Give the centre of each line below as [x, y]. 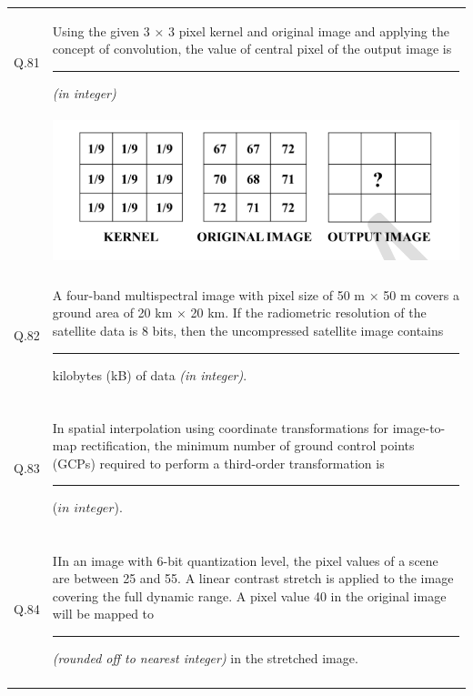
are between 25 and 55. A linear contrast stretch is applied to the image [253, 578]
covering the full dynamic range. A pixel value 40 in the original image [249, 595]
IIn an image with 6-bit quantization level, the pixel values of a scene [245, 560]
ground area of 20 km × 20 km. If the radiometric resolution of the [239, 313]
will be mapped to [103, 614]
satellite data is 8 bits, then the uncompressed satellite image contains [248, 330]
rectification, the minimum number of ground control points [247, 445]
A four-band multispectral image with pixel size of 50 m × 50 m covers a [256, 294]
